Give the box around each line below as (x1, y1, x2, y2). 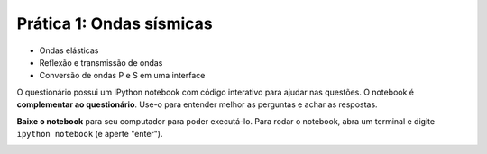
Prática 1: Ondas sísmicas (16, 14, 213, 33)
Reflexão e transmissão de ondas (39, 57, 163, 68)
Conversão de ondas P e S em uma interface (39, 70, 206, 81)
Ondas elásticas (39, 45, 99, 56)
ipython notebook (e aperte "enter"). (16, 128, 163, 139)
